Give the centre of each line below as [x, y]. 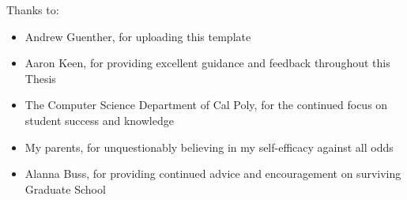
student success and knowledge [99, 120]
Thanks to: [33, 9]
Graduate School [65, 189]
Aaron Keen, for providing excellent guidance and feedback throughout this [207, 63]
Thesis [40, 78]
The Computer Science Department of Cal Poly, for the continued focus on [206, 105]
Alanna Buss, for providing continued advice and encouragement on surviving [213, 174]
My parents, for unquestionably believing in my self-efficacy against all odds [209, 147]
